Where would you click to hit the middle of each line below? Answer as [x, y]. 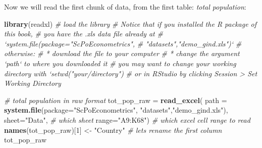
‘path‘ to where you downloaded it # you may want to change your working [120, 63]
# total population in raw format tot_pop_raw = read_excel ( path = [116, 100]
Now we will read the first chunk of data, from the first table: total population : [125, 7]
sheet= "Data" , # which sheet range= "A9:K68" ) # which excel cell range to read [127, 119]
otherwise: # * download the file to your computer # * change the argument [122, 53]
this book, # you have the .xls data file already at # [84, 34]
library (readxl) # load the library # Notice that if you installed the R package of [130, 23]
